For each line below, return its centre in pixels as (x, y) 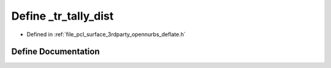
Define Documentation (55, 52)
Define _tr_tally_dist (63, 16)
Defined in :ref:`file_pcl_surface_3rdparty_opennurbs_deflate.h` (106, 34)
